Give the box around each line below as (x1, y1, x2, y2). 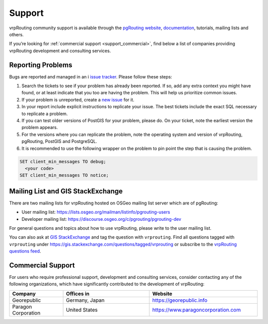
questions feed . (9, 248, 42, 254)
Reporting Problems (9, 61, 72, 69)
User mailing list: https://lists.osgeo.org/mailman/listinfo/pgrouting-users (21, 209, 171, 215)
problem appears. (21, 125, 58, 130)
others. (9, 31, 24, 37)
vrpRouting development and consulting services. (9, 48, 111, 54)
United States (66, 306, 98, 313)
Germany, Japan (66, 297, 105, 304)
